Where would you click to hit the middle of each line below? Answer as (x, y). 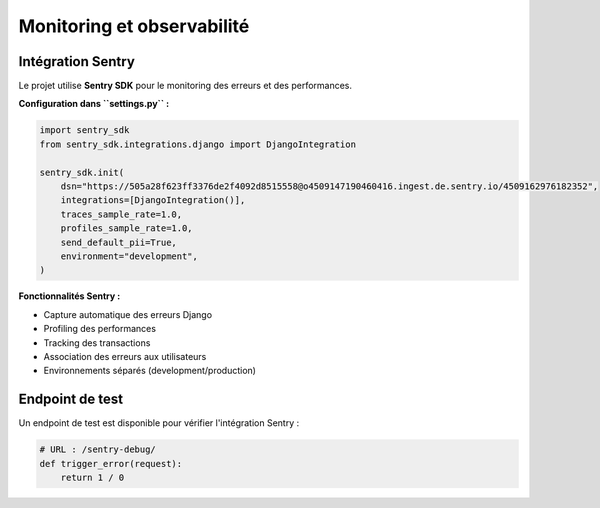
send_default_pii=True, (118, 242)
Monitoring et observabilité (134, 26)
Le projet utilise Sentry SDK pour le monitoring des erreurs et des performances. (185, 86)
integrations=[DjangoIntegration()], (153, 200)
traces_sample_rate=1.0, (121, 214)
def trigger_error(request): (111, 463)
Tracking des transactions (97, 342)
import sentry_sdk (84, 130)
